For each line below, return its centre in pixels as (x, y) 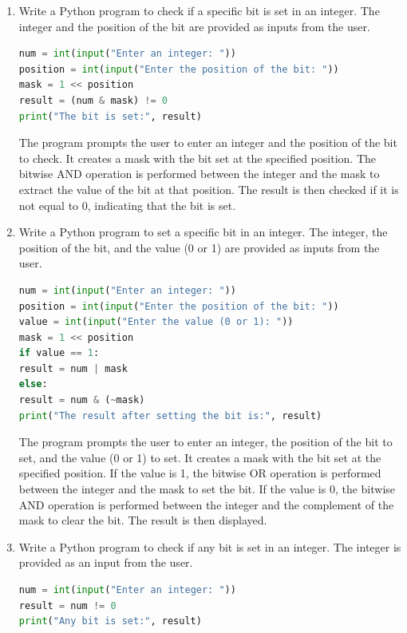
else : (33, 384)
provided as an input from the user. (106, 562)
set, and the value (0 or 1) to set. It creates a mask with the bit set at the (200, 457)
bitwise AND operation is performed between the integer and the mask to (199, 174)
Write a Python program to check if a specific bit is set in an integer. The (199, 10)
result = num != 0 (67, 605)
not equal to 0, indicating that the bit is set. (127, 205)
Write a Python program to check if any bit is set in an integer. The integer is (210, 546)
